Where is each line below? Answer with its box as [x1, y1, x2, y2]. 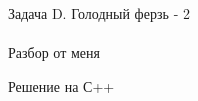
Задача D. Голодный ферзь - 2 [8, 3, 190, 23]
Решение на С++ [8, 75, 115, 96]
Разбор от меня [8, 42, 100, 63]
